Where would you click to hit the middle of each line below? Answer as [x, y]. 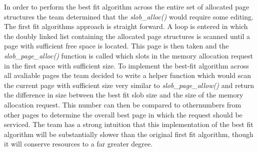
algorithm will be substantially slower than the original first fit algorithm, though [129, 134]
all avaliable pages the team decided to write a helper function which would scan [128, 75]
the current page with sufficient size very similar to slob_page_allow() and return [129, 85]
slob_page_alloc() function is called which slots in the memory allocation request [129, 55]
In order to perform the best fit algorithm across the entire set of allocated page [127, 6]
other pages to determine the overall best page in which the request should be [123, 114]
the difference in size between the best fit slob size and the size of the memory [124, 95]
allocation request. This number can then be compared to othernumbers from [123, 104]
